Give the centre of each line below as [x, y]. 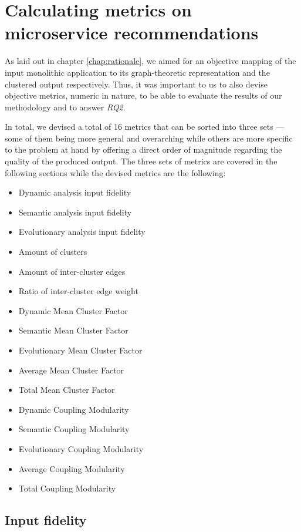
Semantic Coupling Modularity [74, 429]
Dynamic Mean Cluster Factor [73, 310]
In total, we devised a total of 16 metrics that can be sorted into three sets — [145, 127]
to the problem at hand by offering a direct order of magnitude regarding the [143, 149]
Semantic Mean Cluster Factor [73, 330]
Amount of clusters [53, 252]
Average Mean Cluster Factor [71, 370]
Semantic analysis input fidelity [75, 212]
